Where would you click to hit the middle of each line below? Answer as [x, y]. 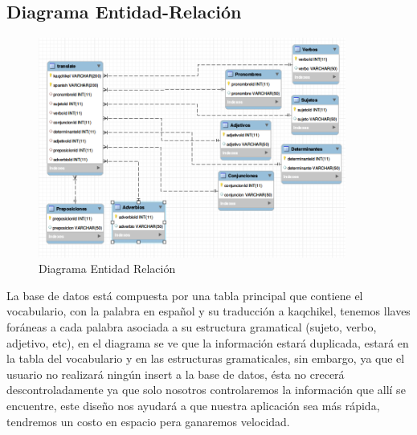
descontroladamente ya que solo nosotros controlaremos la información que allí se [206, 390]
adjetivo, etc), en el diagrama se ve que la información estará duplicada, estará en [208, 342]
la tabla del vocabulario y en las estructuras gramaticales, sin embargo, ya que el [206, 358]
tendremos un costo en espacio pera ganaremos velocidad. [148, 421]
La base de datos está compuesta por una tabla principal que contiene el [185, 295]
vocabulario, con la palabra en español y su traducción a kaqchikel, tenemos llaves [208, 311]
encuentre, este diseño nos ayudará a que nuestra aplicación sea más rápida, [193, 406]
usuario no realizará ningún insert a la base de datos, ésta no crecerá [176, 374]
